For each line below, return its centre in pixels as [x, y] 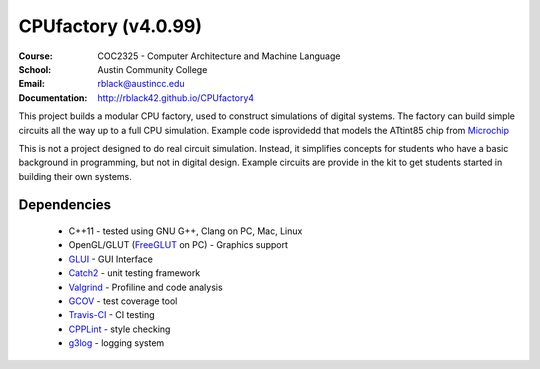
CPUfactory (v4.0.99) [110, 26]
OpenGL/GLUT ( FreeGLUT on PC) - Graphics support [178, 245]
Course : [36, 56]
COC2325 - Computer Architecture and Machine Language [219, 56]
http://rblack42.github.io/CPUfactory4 [176, 97]
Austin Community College [152, 69]
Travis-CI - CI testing [111, 315]
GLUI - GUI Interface [111, 259]
